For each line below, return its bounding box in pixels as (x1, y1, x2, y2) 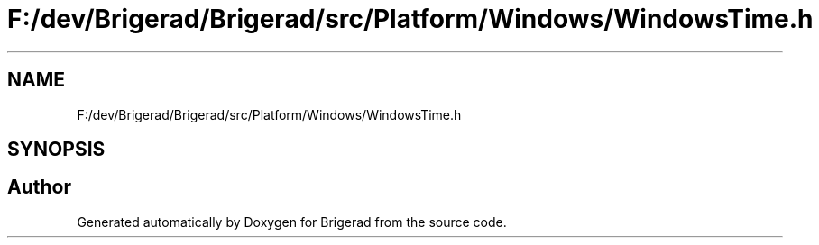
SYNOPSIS (7, 138, 106, 161)
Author (7, 176, 71, 199)
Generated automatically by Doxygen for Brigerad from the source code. (77, 213, 507, 230)
